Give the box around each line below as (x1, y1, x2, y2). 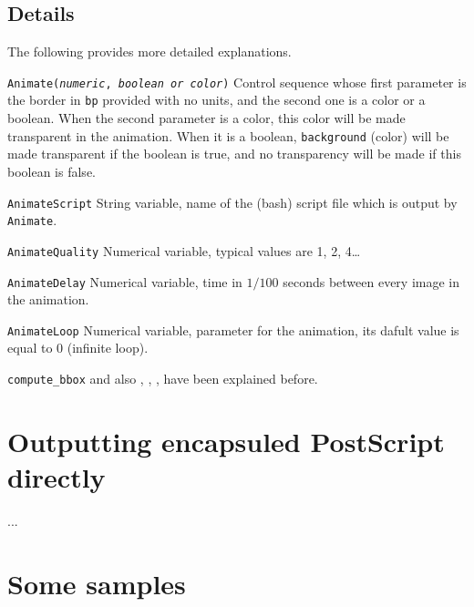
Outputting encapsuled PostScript (7, 422, 445, 459)
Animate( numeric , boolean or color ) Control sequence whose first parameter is (7, 72, 467, 91)
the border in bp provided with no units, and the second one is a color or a (7, 90, 426, 109)
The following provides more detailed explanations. (7, 42, 292, 61)
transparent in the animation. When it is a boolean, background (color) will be (7, 126, 449, 145)
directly (7, 458, 106, 496)
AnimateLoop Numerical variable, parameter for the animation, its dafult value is (7, 320, 459, 339)
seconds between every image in (283, 272, 460, 291)
